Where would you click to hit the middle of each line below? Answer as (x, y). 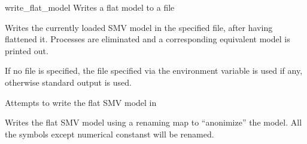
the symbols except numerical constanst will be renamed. (110, 134)
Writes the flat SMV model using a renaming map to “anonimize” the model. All (153, 122)
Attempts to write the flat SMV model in (81, 102)
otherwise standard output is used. (68, 82)
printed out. (27, 50)
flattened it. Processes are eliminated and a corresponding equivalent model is (148, 39)
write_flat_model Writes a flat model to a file (90, 7)
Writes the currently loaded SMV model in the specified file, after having (139, 27)
